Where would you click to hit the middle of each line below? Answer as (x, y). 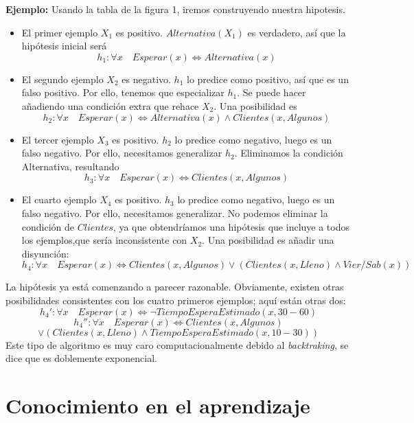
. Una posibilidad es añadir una (268, 240)
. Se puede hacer (272, 92)
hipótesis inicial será (64, 46)
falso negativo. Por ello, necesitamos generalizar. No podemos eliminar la (175, 213)
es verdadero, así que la (297, 32)
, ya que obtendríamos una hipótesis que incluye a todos (231, 226)
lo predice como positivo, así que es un (268, 79)
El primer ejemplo (60, 32)
